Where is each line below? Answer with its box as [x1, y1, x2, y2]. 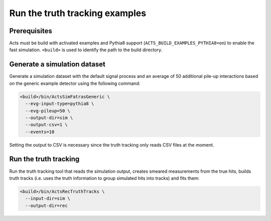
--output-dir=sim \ [25, 115, 73, 121]
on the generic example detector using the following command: [9, 80, 141, 86]
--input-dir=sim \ [25, 196, 70, 201]
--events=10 [25, 129, 55, 135]
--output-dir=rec [25, 202, 68, 208]
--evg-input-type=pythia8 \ [25, 101, 94, 106]
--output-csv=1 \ [25, 122, 68, 128]
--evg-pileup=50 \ [25, 108, 70, 114]
